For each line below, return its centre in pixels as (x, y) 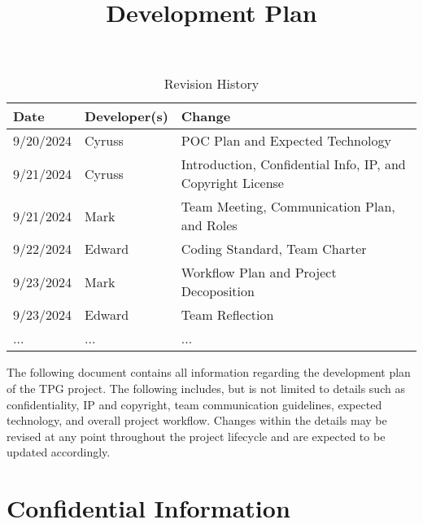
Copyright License (232, 183)
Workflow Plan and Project (259, 273)
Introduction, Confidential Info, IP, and (293, 164)
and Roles (209, 225)
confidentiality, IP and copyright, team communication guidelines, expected (194, 404)
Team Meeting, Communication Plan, (288, 207)
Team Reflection (227, 315)
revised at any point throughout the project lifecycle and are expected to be (196, 436)
